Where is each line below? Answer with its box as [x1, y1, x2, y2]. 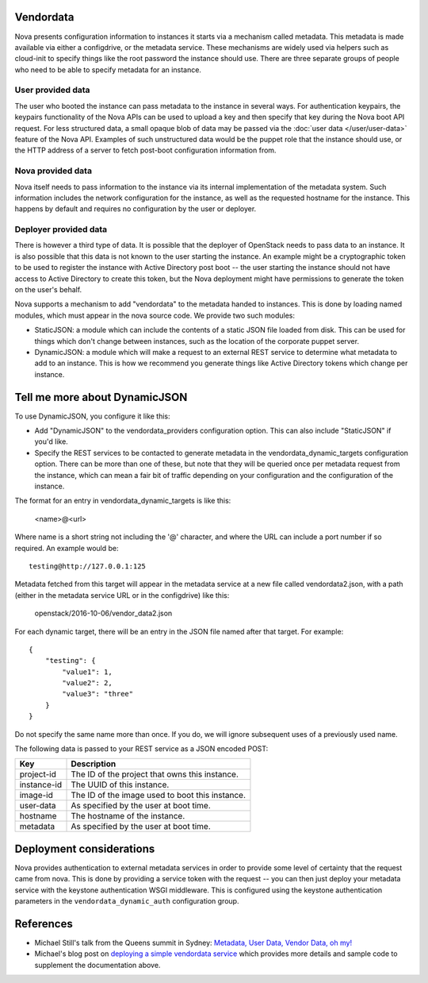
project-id [19, 769, 57, 780]
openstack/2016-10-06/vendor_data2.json [34, 608, 173, 619]
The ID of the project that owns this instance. [71, 769, 239, 780]
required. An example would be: [14, 543, 119, 553]
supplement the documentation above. [34, 960, 161, 970]
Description [71, 758, 117, 769]
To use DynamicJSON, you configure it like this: [14, 411, 170, 421]
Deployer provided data [14, 224, 108, 235]
